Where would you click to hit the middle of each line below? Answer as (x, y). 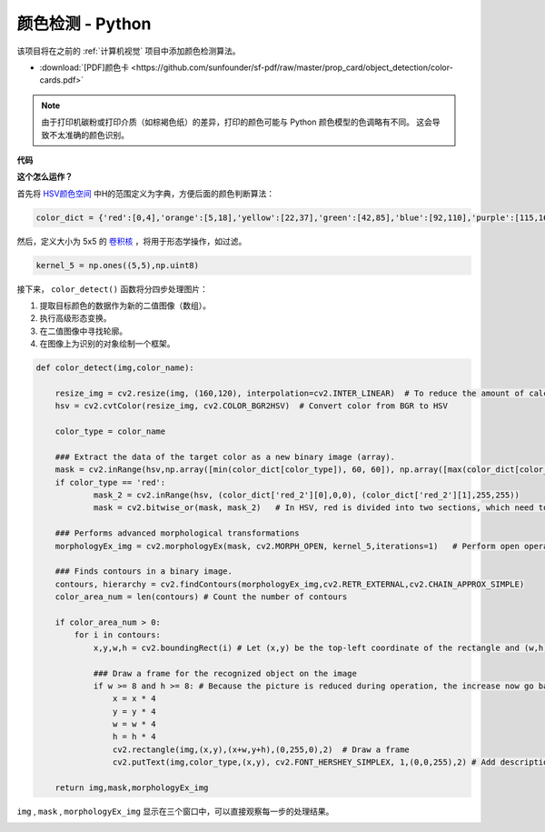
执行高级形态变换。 (75, 318)
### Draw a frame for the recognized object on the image (225, 673)
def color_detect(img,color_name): (115, 368)
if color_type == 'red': (110, 482)
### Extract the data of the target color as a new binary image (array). (225, 456)
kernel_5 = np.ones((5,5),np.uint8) (118, 265)
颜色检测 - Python (84, 24)
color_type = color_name (110, 431)
